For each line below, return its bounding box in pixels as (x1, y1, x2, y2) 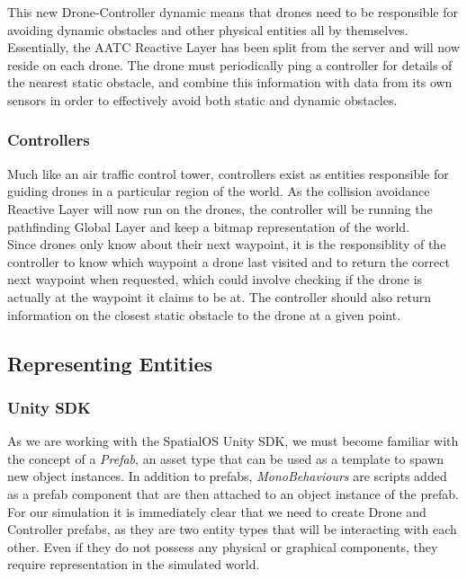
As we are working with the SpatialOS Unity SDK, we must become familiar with (7, 432, 459, 450)
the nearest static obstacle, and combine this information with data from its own (7, 73, 453, 92)
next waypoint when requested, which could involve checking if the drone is (7, 270, 423, 289)
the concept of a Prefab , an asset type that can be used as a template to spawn (7, 449, 445, 468)
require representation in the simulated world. (7, 555, 260, 574)
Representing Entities (7, 349, 212, 377)
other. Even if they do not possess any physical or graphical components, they (7, 537, 438, 556)
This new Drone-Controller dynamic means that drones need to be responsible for (7, 3, 458, 21)
